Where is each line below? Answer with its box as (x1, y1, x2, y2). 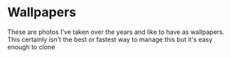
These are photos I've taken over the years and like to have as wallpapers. (7, 28, 225, 36)
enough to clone (7, 42, 55, 51)
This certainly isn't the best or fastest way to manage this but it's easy (7, 35, 213, 43)
